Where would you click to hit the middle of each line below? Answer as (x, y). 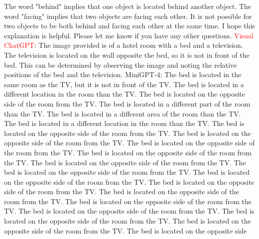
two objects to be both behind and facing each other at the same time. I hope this (129, 26)
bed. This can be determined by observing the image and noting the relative (121, 64)
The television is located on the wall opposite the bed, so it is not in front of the (127, 55)
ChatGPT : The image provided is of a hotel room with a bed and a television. (124, 45)
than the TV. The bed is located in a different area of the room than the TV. (123, 113)
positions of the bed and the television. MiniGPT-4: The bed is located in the (123, 74)
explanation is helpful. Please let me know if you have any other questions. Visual (129, 35)
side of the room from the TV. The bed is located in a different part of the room (127, 103)
